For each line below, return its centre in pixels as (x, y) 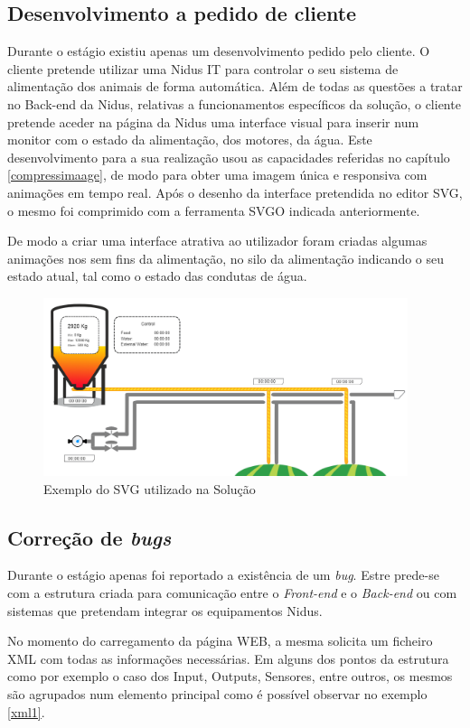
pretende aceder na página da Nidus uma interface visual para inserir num (213, 121)
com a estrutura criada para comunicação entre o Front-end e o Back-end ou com (232, 592)
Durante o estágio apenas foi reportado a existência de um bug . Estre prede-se (223, 575)
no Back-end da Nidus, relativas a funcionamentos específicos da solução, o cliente (234, 103)
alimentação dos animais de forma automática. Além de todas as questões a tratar (235, 86)
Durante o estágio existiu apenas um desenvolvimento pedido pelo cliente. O (219, 51)
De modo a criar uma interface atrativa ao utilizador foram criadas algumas (217, 241)
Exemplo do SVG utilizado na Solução (150, 488)
